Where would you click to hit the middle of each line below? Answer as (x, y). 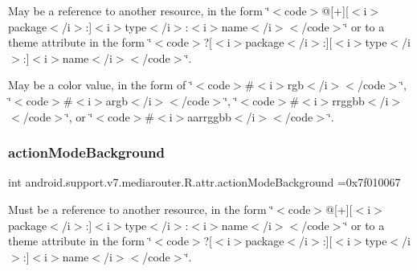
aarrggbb (209, 116)
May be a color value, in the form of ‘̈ (100, 85)
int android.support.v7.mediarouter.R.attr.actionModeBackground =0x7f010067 (204, 182)
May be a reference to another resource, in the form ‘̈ (139, 10)
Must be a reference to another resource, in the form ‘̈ (141, 209)
